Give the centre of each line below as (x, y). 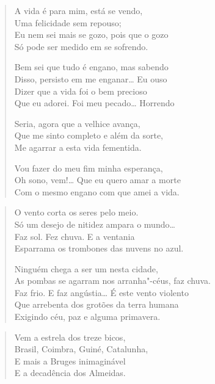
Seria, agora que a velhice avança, (77, 123)
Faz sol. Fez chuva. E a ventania (75, 236)
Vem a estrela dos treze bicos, (70, 337)
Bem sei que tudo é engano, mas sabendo (91, 67)
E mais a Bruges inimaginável (70, 360)
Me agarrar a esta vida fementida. (78, 147)
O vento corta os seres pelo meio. (76, 212)
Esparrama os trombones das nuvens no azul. (99, 248)
